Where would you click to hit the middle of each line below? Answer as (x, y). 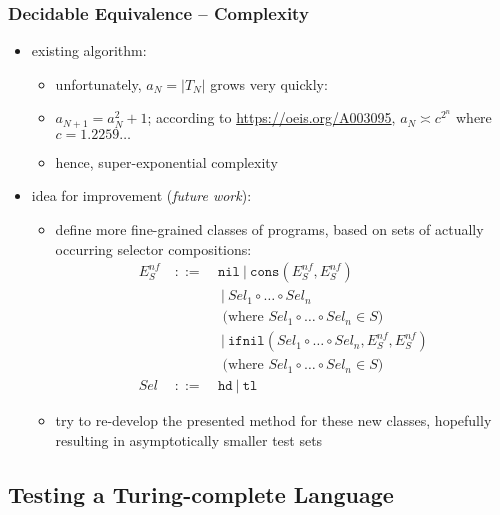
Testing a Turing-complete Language (201, 494)
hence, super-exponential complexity (166, 161)
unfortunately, (98, 83)
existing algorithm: (89, 50)
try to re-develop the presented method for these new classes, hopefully (273, 420)
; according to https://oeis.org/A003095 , (271, 117)
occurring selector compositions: (153, 248)
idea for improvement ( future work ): (141, 195)
